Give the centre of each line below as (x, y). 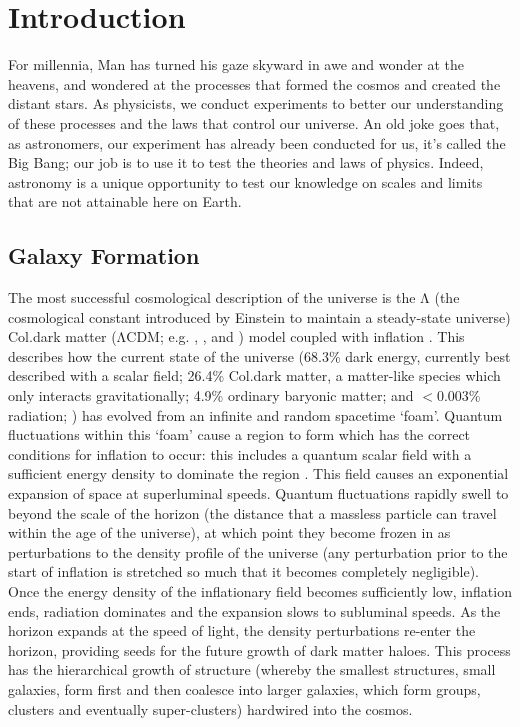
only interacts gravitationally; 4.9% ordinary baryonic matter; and (211, 395)
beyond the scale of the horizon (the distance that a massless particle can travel (252, 512)
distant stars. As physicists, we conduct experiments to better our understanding (256, 103)
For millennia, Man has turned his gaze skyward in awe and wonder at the (236, 64)
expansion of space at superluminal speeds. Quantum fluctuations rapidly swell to (258, 493)
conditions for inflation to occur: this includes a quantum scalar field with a (240, 453)
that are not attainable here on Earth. (125, 201)
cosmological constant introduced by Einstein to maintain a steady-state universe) (259, 316)
